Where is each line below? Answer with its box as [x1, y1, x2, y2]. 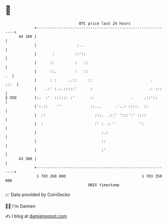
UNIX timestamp [87, 182, 120, 188]
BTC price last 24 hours [79, 21, 131, 26]
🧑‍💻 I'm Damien [5, 203, 36, 209]
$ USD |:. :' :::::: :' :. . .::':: [5, 95, 157, 100]
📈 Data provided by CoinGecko [5, 192, 70, 198]
